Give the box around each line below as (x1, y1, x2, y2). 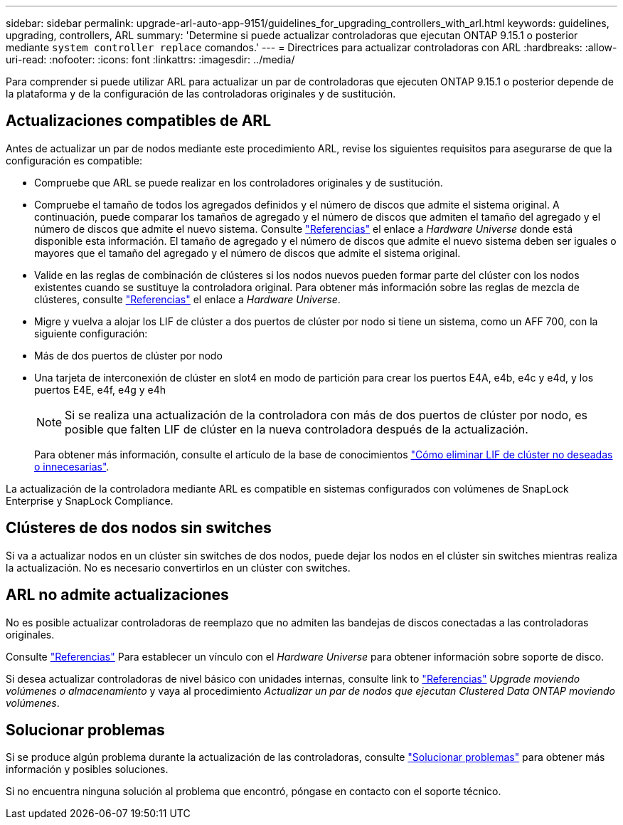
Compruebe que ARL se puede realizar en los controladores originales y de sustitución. (34, 176, 443, 189)
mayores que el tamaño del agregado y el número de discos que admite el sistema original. (34, 246, 461, 259)
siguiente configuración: (34, 327, 148, 340)
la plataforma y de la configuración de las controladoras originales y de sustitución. (6, 88, 396, 100)
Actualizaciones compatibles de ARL (6, 112, 272, 130)
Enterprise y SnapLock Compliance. (6, 494, 174, 507)
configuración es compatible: (6, 154, 143, 167)
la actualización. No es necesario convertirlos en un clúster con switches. (6, 561, 351, 574)
